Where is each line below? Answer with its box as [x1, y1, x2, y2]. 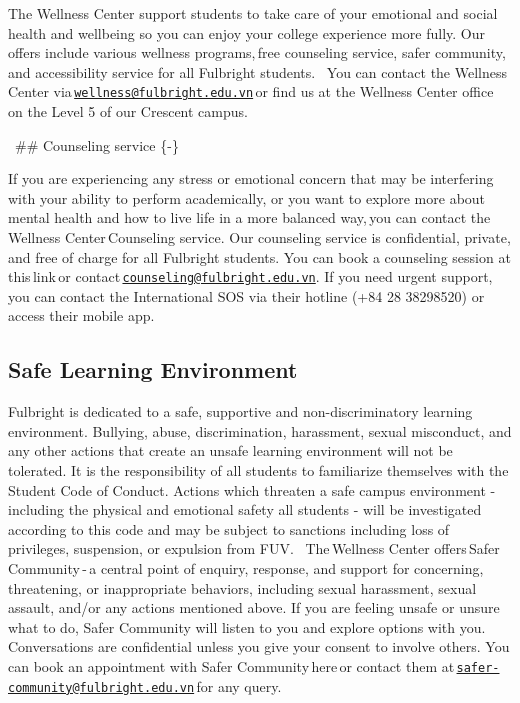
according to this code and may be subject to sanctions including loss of [8, 518, 450, 539]
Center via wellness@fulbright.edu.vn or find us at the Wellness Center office [8, 81, 494, 102]
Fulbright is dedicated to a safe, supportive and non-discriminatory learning [8, 401, 473, 422]
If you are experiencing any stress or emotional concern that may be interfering [8, 168, 494, 189]
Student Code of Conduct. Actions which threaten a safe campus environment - [8, 479, 496, 500]
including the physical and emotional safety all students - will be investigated [8, 499, 482, 520]
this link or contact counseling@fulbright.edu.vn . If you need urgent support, [8, 266, 493, 287]
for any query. [196, 675, 282, 696]
